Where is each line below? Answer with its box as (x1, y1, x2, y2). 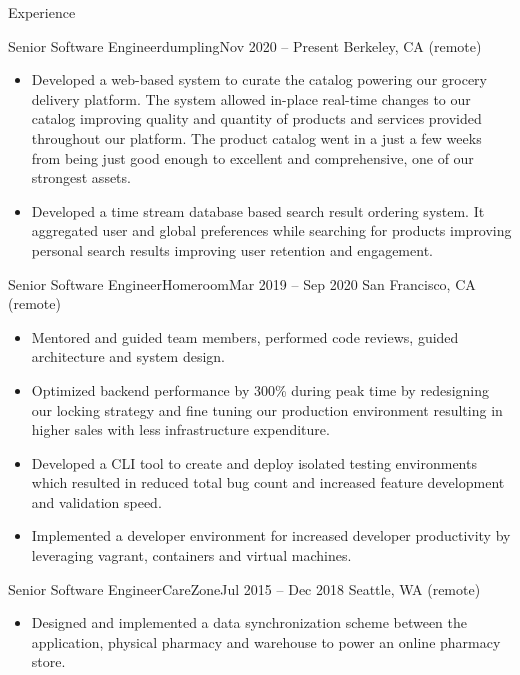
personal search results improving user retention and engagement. (31, 239, 433, 260)
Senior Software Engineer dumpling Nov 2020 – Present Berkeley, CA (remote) (8, 35, 482, 56)
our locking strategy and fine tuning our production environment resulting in (31, 399, 503, 420)
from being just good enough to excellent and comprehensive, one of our (31, 147, 474, 168)
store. (31, 651, 66, 672)
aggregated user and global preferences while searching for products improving (31, 220, 512, 241)
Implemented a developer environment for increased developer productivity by (31, 525, 511, 546)
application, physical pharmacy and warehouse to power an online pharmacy (31, 631, 501, 652)
